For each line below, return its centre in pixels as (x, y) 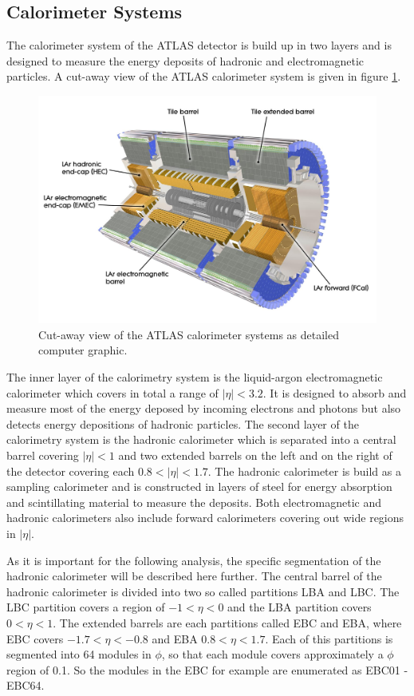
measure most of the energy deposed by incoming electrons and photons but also (204, 408)
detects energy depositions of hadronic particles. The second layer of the (183, 423)
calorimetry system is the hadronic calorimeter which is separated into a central (201, 439)
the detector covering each (71, 471)
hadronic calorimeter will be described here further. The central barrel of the (194, 576)
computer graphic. (83, 350)
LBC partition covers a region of (86, 607)
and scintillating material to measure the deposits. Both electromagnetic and (194, 502)
